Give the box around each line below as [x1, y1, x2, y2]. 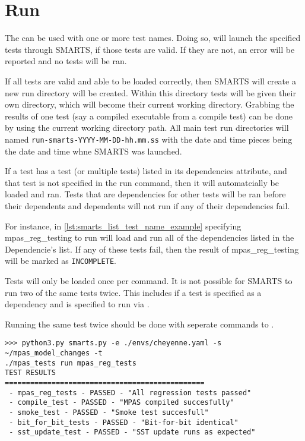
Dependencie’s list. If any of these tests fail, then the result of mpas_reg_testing [5, 242, 299, 255]
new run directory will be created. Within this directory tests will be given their [5, 86, 296, 99]
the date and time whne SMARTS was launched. [5, 144, 182, 157]
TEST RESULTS [5, 368, 56, 377]
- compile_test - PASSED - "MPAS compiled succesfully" [9, 398, 234, 407]
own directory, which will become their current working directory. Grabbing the [5, 98, 294, 111]
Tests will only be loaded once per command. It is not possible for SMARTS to [5, 274, 293, 286]
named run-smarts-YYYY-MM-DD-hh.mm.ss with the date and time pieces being [5, 133, 293, 145]
